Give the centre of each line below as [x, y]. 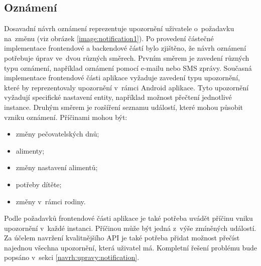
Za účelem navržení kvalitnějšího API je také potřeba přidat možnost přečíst [122, 238]
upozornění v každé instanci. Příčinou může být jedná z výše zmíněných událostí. [130, 228]
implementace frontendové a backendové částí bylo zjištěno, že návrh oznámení [125, 48]
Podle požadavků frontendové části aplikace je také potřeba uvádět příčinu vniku [128, 218]
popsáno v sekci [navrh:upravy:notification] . [72, 257]
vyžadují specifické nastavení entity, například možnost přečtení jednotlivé [118, 97]
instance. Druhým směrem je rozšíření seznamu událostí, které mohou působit [124, 107]
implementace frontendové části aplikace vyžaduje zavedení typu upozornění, [122, 78]
